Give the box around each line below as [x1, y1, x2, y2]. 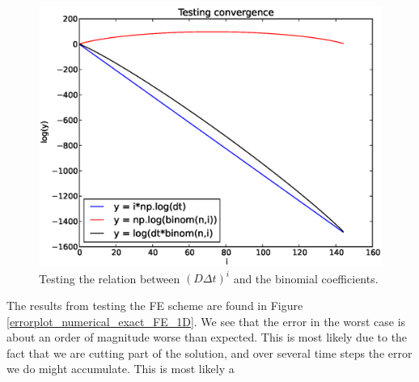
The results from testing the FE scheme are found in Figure [6, 297, 303, 313]
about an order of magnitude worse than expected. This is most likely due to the [6, 329, 408, 346]
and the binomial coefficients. [233, 270, 379, 286]
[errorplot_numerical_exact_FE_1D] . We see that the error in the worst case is [6, 312, 406, 329]
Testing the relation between [39, 270, 180, 286]
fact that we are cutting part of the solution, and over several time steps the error [6, 344, 413, 361]
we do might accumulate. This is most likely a [6, 360, 235, 377]
